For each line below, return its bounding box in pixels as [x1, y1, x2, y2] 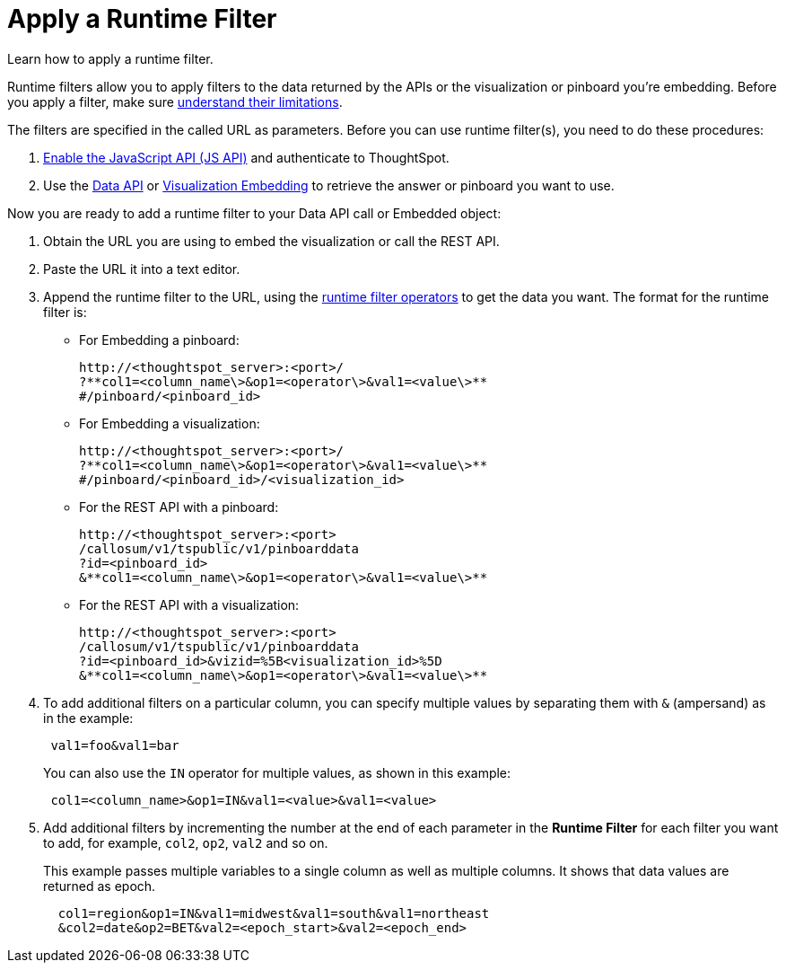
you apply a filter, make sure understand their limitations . [7, 93, 343, 110]
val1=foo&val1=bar [50, 737, 179, 753]
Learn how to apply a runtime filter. [7, 50, 214, 66]
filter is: [43, 304, 87, 320]
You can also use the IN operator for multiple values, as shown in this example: [43, 764, 511, 780]
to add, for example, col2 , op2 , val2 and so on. [43, 834, 328, 851]
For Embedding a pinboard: [79, 331, 240, 348]
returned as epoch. [43, 877, 156, 894]
